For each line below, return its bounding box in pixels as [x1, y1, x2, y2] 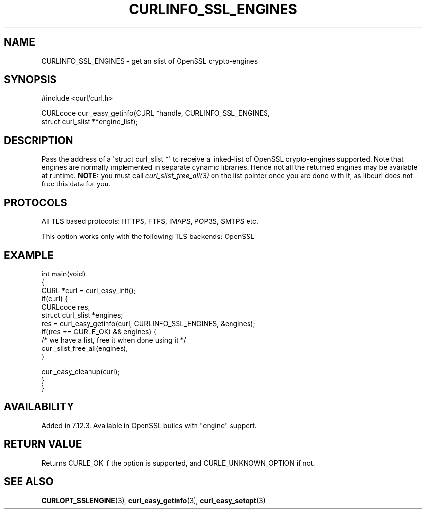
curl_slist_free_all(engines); [41, 344, 128, 352]
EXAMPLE [4, 249, 53, 261]
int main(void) [41, 269, 86, 278]
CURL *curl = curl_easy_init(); [41, 286, 136, 294]
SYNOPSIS [4, 73, 57, 86]
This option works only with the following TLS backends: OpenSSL [41, 232, 255, 241]
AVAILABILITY [4, 401, 74, 413]
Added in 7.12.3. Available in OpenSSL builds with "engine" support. [41, 421, 257, 430]
